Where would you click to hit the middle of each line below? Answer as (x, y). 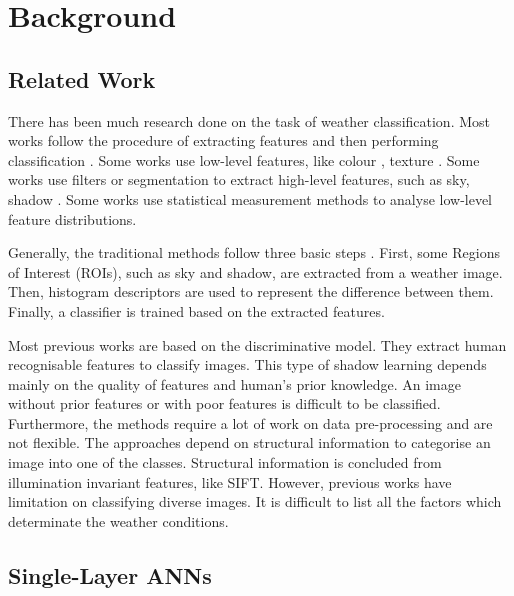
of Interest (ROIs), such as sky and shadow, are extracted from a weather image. (255, 271)
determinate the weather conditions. (118, 520)
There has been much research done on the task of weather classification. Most (249, 120)
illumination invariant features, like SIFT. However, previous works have (230, 481)
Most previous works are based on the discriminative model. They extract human (257, 344)
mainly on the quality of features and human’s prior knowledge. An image (234, 383)
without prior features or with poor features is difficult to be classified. (224, 403)
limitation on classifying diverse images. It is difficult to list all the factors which (255, 501)
